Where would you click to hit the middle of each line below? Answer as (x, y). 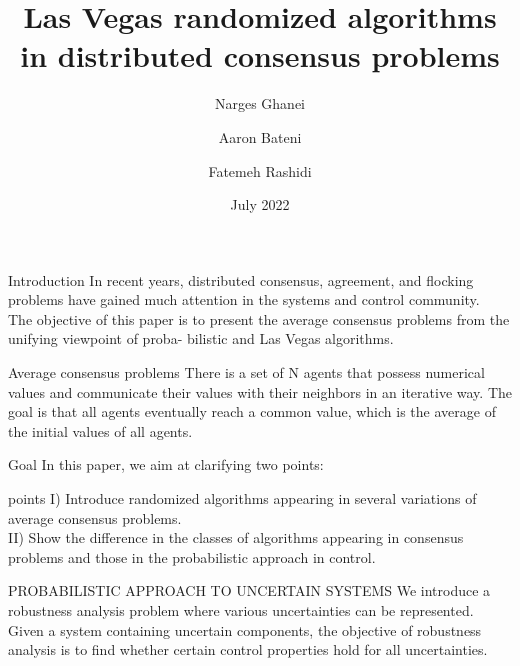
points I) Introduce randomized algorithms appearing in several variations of (242, 498)
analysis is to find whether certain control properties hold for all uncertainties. (248, 649)
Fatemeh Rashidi (260, 170)
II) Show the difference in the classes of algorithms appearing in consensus (236, 537)
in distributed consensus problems (260, 55)
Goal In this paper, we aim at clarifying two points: (166, 464)
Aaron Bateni (260, 136)
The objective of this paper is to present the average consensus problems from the (259, 318)
